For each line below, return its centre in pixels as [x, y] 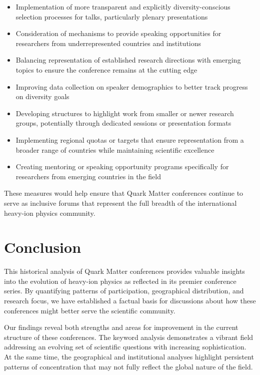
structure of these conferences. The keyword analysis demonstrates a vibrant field [129, 337]
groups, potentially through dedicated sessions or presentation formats [123, 123]
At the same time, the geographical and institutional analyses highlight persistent [129, 356]
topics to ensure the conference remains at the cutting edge [106, 69]
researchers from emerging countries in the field [88, 176]
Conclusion [43, 247]
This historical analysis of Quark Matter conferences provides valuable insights [124, 271]
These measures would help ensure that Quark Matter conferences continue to [124, 193]
